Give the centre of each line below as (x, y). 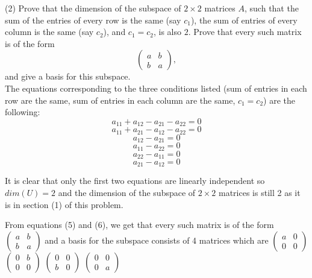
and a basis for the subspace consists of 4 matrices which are (157, 240)
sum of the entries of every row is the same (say (93, 20)
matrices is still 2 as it (260, 193)
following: (23, 112)
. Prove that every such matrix (245, 32)
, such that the (272, 8)
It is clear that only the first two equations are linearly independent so (135, 181)
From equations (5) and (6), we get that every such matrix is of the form (139, 225)
